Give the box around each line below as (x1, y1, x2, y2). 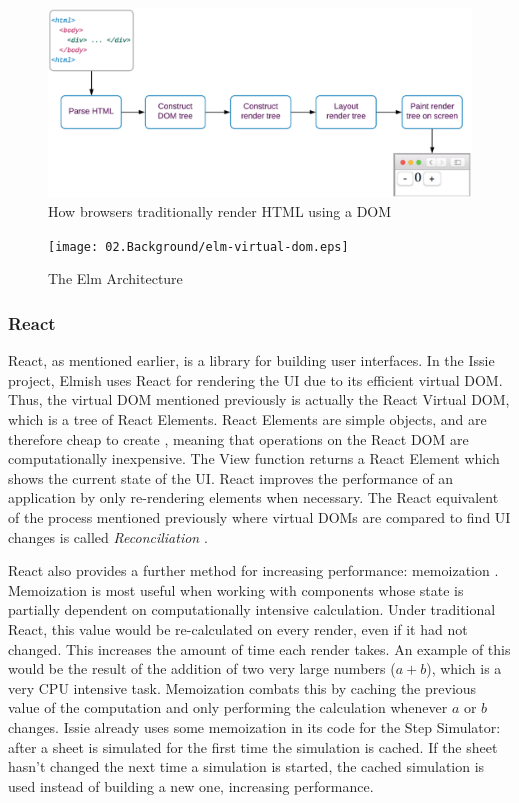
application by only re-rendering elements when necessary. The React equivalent (8, 487, 499, 508)
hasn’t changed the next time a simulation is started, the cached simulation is (8, 756, 485, 777)
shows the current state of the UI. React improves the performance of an (8, 467, 454, 488)
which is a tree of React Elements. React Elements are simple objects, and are (8, 409, 487, 430)
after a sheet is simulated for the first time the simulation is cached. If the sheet (8, 736, 498, 757)
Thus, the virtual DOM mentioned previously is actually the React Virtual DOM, (8, 389, 510, 410)
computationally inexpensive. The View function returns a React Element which (8, 448, 500, 469)
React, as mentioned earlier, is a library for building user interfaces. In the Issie (8, 350, 495, 371)
